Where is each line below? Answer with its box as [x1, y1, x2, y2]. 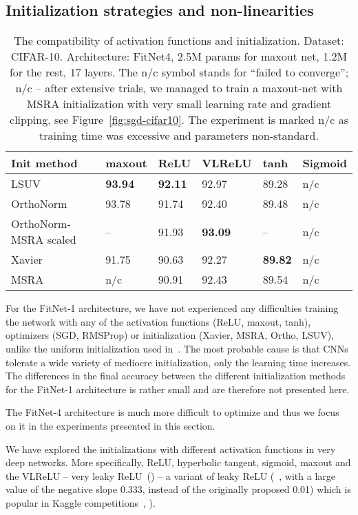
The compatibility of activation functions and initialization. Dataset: [14, 32, 344, 49]
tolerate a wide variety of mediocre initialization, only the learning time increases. [6, 355, 351, 369]
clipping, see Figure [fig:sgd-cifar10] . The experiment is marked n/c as [10, 112, 348, 128]
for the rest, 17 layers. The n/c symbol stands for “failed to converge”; [9, 64, 349, 81]
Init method [11, 155, 78, 171]
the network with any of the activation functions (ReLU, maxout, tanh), [6, 314, 311, 328]
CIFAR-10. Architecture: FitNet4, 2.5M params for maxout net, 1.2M [10, 48, 348, 65]
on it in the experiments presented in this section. [6, 418, 215, 432]
